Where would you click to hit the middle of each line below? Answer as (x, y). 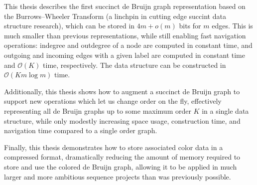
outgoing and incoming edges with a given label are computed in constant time (125, 55)
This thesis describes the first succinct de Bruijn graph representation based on (125, 6)
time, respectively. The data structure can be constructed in (134, 65)
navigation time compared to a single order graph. (81, 130)
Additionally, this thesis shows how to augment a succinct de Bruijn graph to (122, 91)
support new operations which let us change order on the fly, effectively (113, 101)
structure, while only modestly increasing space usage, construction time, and (122, 120)
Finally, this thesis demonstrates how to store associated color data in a (114, 147)
